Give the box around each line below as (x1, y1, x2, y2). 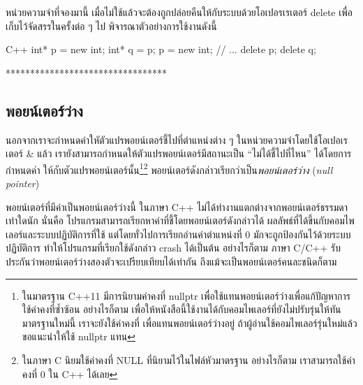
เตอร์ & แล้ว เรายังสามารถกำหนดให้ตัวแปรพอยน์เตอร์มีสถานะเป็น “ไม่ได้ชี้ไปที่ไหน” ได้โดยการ (6, 146, 352, 161)
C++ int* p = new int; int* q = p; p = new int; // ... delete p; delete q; (6, 42, 316, 57)
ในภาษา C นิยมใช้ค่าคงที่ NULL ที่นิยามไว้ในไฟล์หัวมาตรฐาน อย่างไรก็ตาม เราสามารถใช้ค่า (22, 352, 355, 367)
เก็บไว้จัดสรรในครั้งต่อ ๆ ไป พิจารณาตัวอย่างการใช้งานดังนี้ (6, 18, 217, 33)
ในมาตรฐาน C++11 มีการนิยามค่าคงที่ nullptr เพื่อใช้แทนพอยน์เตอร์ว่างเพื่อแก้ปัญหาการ (22, 288, 351, 303)
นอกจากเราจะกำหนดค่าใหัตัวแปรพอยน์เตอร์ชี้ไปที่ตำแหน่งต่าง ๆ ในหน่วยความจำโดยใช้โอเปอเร (6, 132, 348, 147)
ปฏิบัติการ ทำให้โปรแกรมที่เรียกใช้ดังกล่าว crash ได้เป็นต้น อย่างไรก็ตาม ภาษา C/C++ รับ (6, 240, 341, 255)
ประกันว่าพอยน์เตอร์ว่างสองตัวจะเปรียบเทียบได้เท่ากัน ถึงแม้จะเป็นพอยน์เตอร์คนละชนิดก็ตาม (6, 254, 337, 268)
